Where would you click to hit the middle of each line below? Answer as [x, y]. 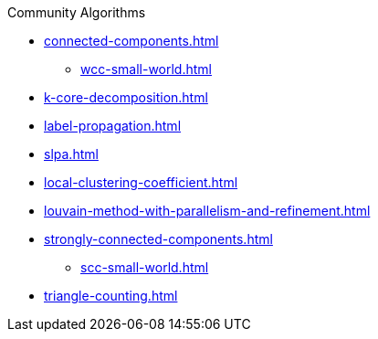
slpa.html [71, 154]
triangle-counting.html [111, 296]
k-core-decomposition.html [126, 97]
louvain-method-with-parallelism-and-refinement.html [207, 211]
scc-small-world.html [145, 267]
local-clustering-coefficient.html [141, 182]
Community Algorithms [77, 12]
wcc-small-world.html [146, 69]
